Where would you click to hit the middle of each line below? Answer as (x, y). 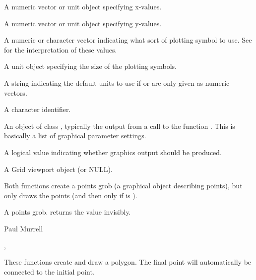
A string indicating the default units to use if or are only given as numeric (117, 83)
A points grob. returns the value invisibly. (67, 212)
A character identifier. (37, 109)
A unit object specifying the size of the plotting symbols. (90, 66)
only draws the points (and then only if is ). (71, 195)
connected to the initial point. (49, 271)
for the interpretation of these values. (61, 49)
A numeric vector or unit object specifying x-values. (83, 6)
